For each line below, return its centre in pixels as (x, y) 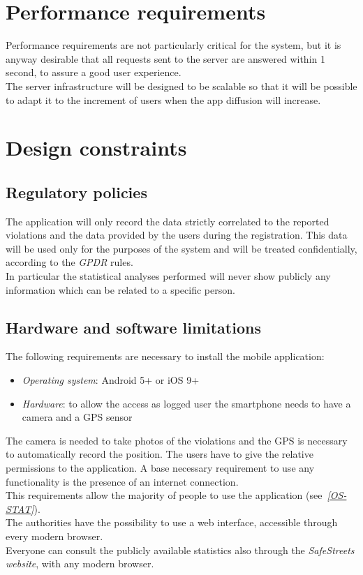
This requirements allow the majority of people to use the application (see (164, 495)
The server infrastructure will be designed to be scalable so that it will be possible (181, 85)
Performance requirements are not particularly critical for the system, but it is (173, 45)
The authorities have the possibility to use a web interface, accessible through (172, 522)
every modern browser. (54, 536)
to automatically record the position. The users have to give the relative (160, 454)
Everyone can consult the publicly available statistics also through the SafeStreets (180, 550)
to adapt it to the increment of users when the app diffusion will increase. (163, 99)
